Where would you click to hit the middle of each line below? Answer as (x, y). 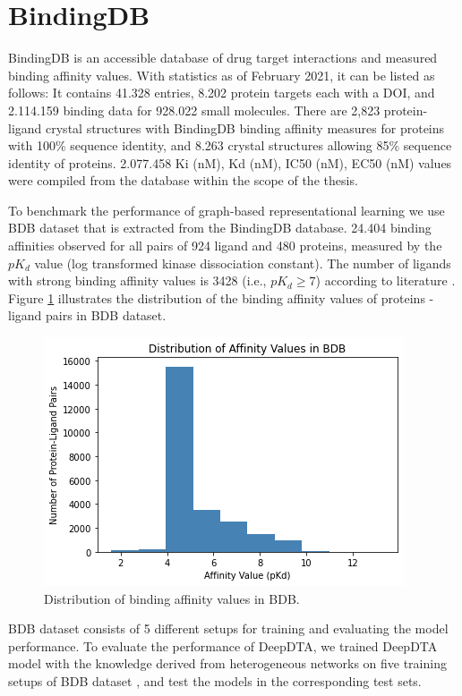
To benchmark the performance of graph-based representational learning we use (227, 210)
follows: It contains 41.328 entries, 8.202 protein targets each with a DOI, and (222, 93)
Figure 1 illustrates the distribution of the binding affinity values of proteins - (221, 297)
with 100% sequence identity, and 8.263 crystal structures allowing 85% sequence (230, 145)
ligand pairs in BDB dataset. (87, 315)
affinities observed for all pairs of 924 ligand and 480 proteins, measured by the (225, 246)
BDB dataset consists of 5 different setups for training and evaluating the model (228, 628)
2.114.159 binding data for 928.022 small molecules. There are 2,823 (194, 110)
